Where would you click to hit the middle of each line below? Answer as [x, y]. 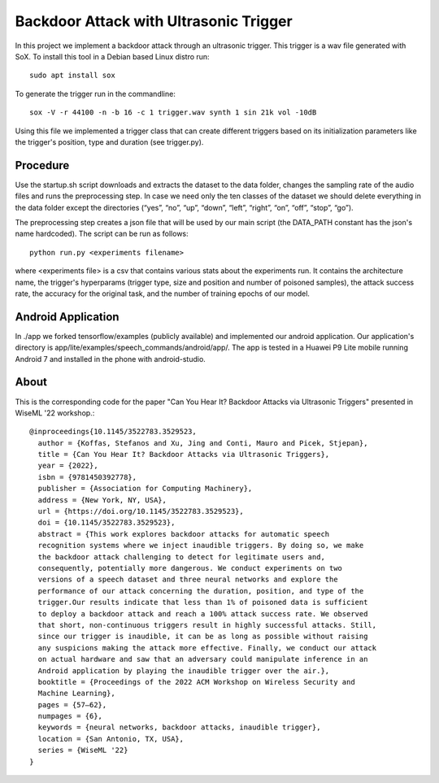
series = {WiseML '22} [83, 750]
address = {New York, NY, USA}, [102, 500]
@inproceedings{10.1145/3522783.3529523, [113, 432]
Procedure [42, 165]
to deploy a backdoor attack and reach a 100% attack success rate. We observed [203, 613]
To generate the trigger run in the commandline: [96, 94]
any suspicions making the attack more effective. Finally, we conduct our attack [207, 648]
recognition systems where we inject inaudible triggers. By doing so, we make [201, 546]
